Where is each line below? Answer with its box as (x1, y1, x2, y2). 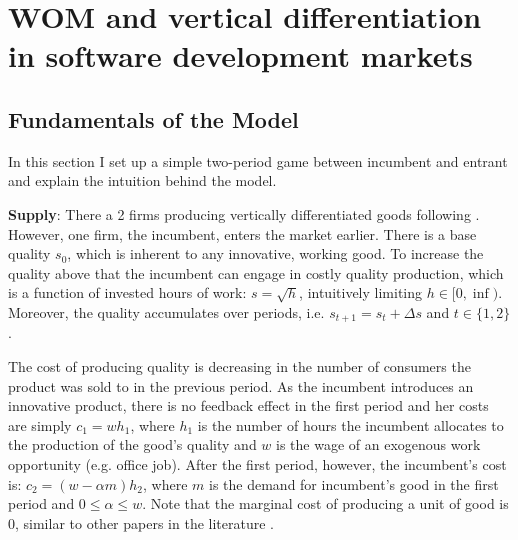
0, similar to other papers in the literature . (8, 512, 274, 533)
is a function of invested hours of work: (8, 282, 247, 303)
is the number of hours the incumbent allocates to (197, 414, 504, 435)
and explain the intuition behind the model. (8, 170, 277, 191)
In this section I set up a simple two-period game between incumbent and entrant (8, 150, 508, 171)
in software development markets (8, 35, 473, 76)
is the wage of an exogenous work (276, 434, 481, 455)
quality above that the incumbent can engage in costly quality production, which (8, 262, 504, 283)
